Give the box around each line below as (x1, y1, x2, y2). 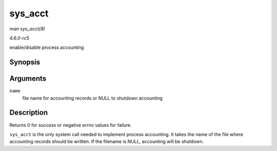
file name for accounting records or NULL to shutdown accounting (22, 95, 163, 101)
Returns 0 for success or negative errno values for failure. (9, 122, 132, 128)
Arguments (9, 74, 47, 83)
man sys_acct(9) (9, 26, 46, 32)
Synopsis (9, 58, 41, 67)
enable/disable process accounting (9, 44, 84, 51)
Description (9, 108, 48, 117)
